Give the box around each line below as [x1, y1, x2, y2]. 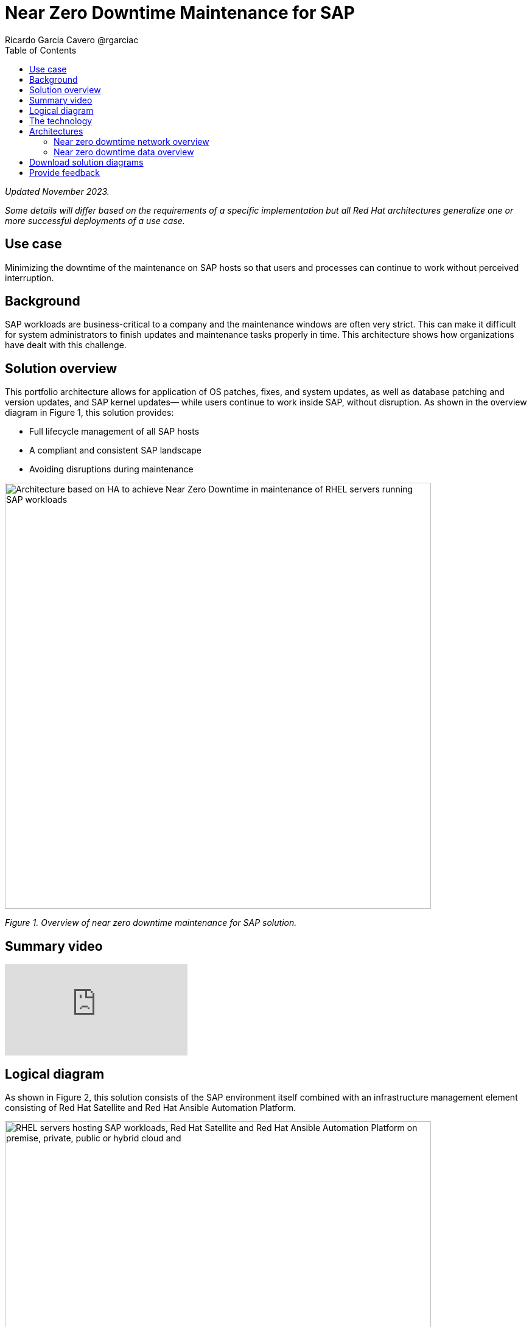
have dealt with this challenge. [5, 340, 127, 351]
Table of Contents [5, 44, 77, 55]
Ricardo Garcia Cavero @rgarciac [5, 34, 139, 45]
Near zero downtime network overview [54, 136, 209, 147]
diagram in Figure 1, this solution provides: [5, 407, 174, 418]
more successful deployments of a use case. [5, 215, 185, 226]
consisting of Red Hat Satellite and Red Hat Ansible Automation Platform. [5, 1102, 296, 1113]
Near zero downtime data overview [54, 146, 194, 157]
